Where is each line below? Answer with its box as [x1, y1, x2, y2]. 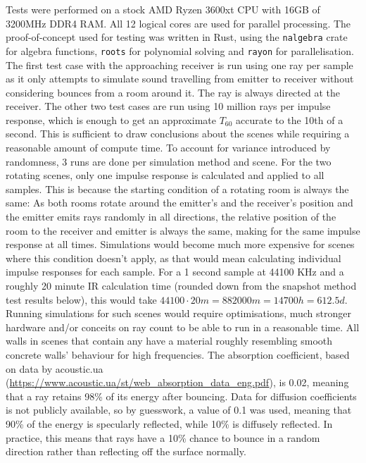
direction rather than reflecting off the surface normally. [6, 444, 246, 459]
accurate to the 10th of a [236, 112, 343, 127]
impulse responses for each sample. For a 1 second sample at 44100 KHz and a [6, 264, 344, 279]
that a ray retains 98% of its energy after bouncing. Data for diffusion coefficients [6, 388, 357, 403]
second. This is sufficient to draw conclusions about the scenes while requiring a [6, 126, 350, 141]
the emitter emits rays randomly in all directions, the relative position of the [6, 209, 336, 224]
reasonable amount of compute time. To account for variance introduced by [6, 140, 331, 155]
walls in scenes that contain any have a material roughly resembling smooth [6, 333, 333, 348]
